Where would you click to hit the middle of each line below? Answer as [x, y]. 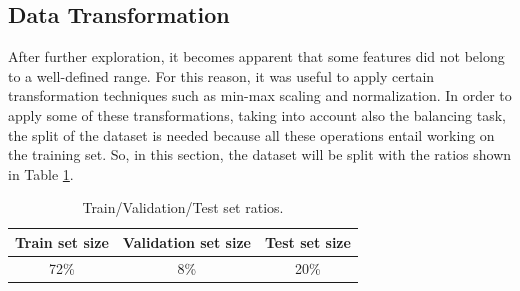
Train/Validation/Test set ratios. [183, 207]
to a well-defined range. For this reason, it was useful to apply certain [221, 75]
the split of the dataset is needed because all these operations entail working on [251, 134]
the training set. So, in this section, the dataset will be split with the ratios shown [260, 154]
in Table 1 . [41, 173]
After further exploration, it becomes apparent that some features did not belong [256, 56]
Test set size [307, 241]
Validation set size [186, 241]
